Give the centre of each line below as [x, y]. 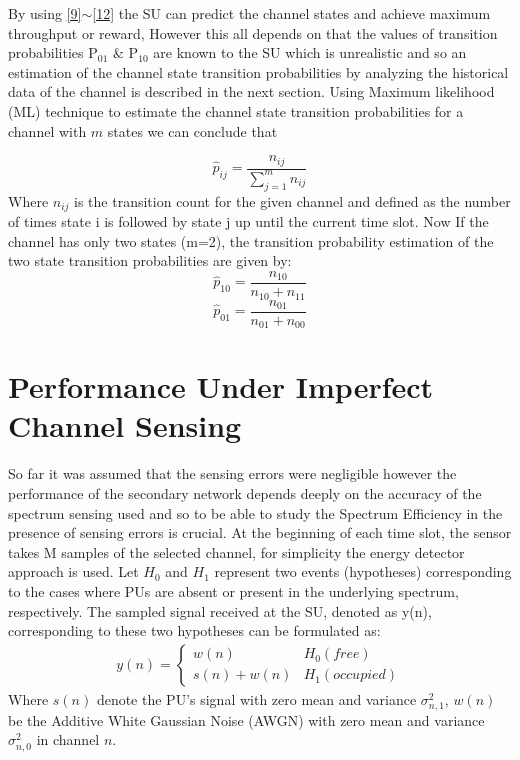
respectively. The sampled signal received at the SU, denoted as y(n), [220, 610]
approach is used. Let [73, 571]
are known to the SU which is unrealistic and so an [310, 52]
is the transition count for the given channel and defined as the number [292, 200]
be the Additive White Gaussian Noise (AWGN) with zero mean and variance [246, 719]
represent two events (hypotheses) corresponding [363, 571]
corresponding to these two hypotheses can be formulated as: [194, 630]
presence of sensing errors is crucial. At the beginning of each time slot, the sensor [260, 532]
